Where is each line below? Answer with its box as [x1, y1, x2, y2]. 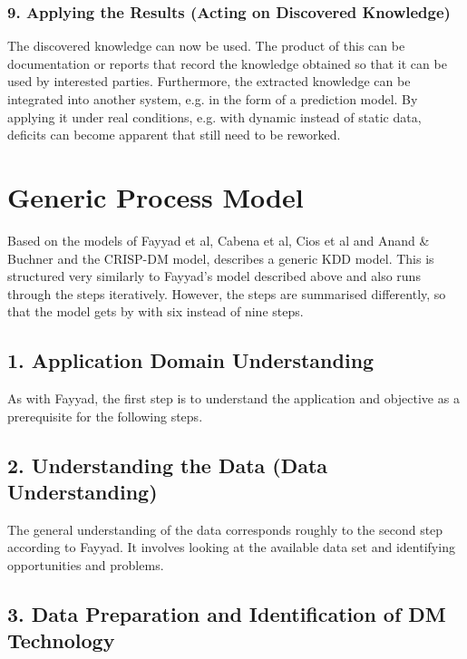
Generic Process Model [7, 178, 304, 215]
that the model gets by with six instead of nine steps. [7, 302, 304, 321]
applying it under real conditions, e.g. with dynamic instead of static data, [7, 107, 422, 126]
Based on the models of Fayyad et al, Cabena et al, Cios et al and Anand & [7, 230, 430, 249]
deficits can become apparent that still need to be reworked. [7, 125, 341, 144]
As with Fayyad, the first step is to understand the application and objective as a [7, 389, 460, 408]
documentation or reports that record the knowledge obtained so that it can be [7, 53, 447, 73]
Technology [7, 626, 115, 654]
